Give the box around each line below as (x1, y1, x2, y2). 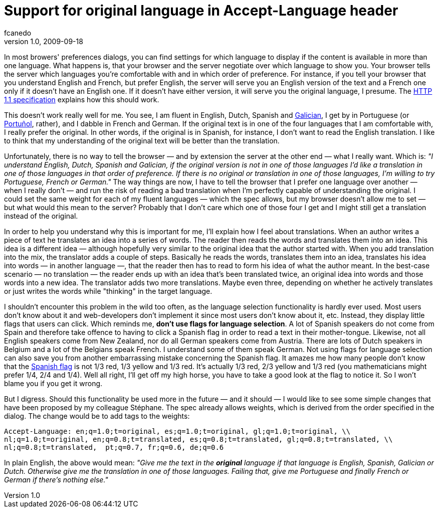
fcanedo (4, 28, 32, 37)
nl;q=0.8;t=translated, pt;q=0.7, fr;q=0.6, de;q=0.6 (4, 443, 224, 451)
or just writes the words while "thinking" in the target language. (4, 286, 212, 295)
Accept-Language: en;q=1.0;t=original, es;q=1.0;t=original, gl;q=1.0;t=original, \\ (4, 427, 351, 435)
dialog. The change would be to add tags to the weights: (4, 411, 190, 420)
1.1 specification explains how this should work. (4, 95, 159, 104)
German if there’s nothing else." (4, 475, 108, 484)
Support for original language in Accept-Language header (4, 2, 398, 19)
